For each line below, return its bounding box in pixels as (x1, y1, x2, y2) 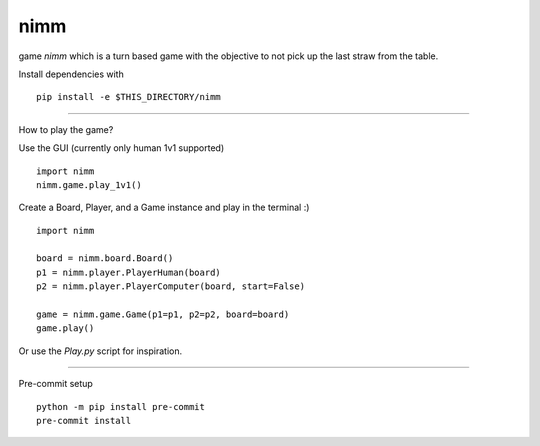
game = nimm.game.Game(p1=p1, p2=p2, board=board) (36, 309, 290, 320)
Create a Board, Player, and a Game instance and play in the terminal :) (18, 201, 310, 214)
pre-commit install (36, 415, 132, 426)
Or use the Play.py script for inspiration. (18, 345, 183, 357)
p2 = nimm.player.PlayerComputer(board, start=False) (36, 281, 305, 292)
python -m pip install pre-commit (36, 401, 205, 412)
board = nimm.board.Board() (36, 253, 174, 264)
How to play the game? (18, 123, 114, 135)
